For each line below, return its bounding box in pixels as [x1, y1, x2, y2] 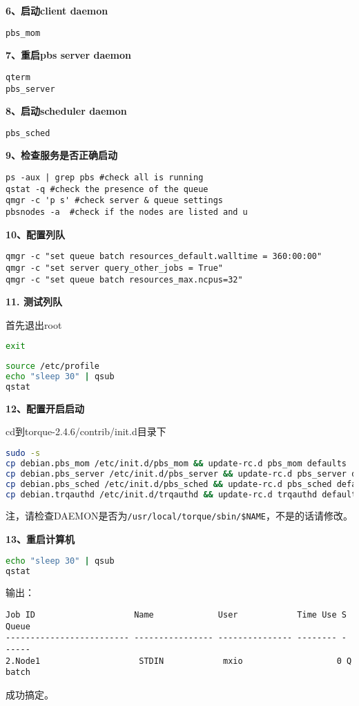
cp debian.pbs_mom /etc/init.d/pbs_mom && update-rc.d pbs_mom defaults [6, 458, 347, 468]
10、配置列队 [6, 227, 66, 241]
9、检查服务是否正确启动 [6, 148, 118, 162]
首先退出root [6, 317, 62, 332]
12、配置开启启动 [6, 401, 85, 415]
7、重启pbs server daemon [6, 48, 132, 62]
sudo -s [6, 448, 41, 459]
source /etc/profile [6, 361, 100, 372]
